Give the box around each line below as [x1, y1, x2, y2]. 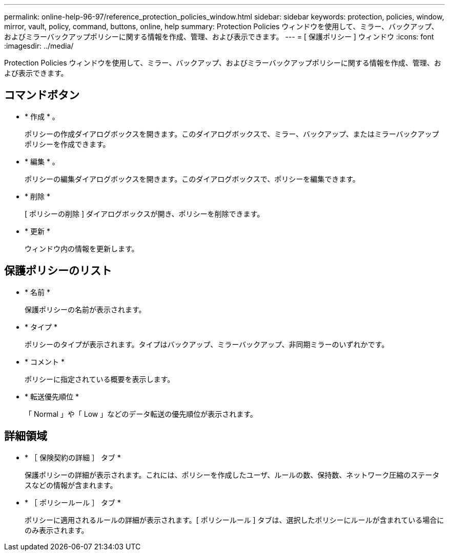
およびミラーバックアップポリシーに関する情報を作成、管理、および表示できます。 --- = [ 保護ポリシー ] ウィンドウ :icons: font [4, 32, 434, 41]
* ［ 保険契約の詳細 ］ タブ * [25, 453, 121, 462]
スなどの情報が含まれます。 [25, 480, 117, 489]
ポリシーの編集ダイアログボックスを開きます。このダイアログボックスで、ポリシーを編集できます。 [25, 174, 360, 183]
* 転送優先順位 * [25, 392, 79, 401]
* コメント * [25, 357, 65, 366]
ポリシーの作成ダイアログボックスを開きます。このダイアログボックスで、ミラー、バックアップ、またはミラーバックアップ [25, 129, 439, 138]
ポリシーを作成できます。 [25, 139, 110, 148]
